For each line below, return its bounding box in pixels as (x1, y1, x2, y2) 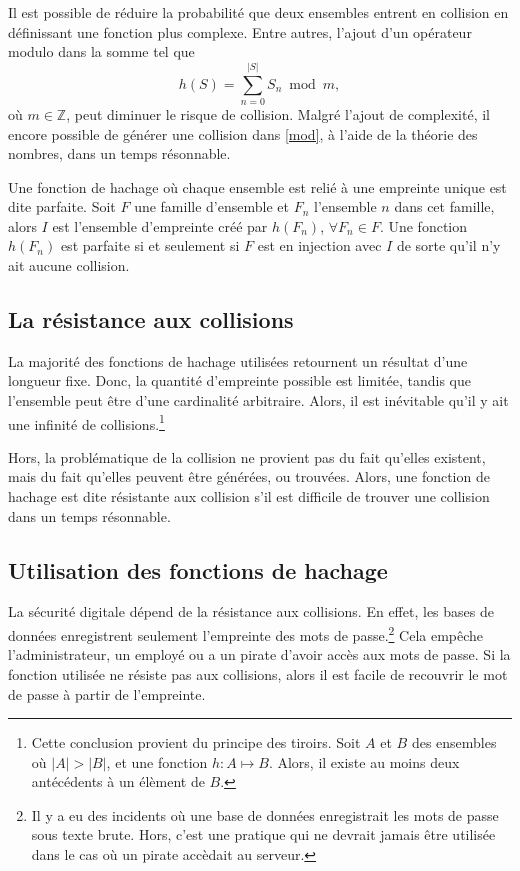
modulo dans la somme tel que (8, 41, 195, 62)
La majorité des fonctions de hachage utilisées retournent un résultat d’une (8, 350, 468, 371)
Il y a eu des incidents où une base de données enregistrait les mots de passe (31, 804, 499, 825)
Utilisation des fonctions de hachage (8, 554, 388, 585)
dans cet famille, (394, 196, 495, 217)
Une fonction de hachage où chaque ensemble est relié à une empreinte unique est (8, 176, 507, 197)
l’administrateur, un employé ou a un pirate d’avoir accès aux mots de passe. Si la (8, 644, 511, 665)
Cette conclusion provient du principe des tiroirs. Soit (31, 732, 361, 753)
